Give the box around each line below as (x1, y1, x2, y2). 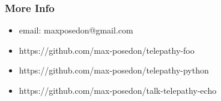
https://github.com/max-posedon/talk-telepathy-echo (19, 84, 217, 96)
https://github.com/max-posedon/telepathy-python (19, 64, 209, 76)
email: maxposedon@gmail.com (19, 24, 133, 36)
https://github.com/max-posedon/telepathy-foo (19, 44, 195, 56)
